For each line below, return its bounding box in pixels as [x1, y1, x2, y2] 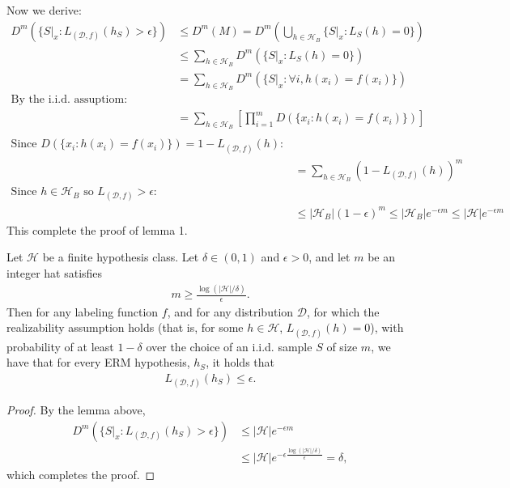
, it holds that [206, 354, 274, 371]
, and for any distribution [167, 303, 294, 320]
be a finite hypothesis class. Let [42, 248, 199, 265]
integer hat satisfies [6, 265, 103, 282]
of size [326, 337, 358, 354]
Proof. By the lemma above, [6, 401, 146, 418]
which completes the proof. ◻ [6, 465, 155, 482]
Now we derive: [6, 2, 82, 18]
